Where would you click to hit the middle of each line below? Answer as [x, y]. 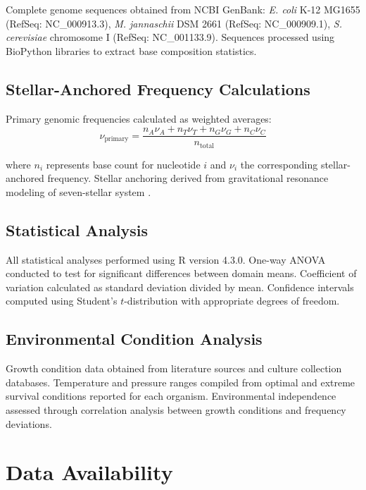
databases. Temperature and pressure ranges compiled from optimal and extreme [181, 382]
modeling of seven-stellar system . [78, 191]
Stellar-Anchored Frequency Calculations [158, 88]
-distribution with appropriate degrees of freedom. [232, 301]
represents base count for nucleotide [123, 164]
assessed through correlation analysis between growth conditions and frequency [176, 410]
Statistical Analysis [77, 229]
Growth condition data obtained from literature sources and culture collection [174, 368]
